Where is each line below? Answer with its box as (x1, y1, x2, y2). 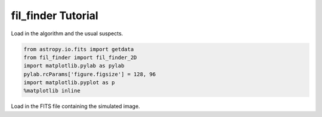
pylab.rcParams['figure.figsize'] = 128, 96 (23, 70, 156, 78)
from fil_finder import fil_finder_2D (23, 54, 137, 61)
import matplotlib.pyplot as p (23, 79, 116, 86)
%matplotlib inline (23, 87, 80, 94)
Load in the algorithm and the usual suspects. (11, 30, 123, 37)
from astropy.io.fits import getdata (23, 45, 134, 53)
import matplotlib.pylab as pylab (23, 63, 125, 69)
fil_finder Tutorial (11, 9, 98, 22)
